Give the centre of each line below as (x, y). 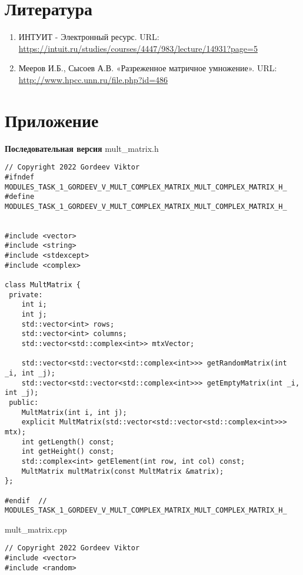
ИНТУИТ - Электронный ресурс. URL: (89, 37)
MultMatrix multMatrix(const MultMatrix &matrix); (123, 471)
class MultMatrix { (43, 285)
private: (26, 295)
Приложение (52, 120)
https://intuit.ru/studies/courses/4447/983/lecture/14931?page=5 (138, 48)
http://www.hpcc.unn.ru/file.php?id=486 (93, 79)
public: (24, 402)
